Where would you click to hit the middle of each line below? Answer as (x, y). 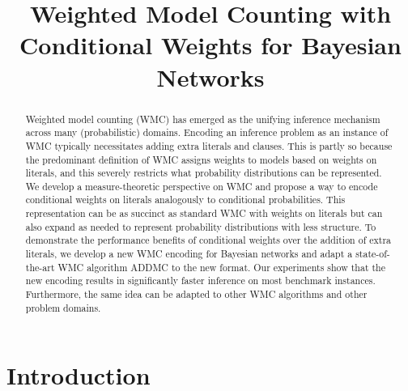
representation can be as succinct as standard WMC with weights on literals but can (204, 213)
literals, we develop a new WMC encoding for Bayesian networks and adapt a (189, 254)
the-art (40, 267)
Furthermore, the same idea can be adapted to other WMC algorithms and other (196, 294)
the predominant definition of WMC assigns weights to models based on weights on (201, 159)
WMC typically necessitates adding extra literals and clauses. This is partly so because (209, 145)
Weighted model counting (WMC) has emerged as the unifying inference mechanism (203, 119)
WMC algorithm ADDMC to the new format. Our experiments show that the (222, 267)
